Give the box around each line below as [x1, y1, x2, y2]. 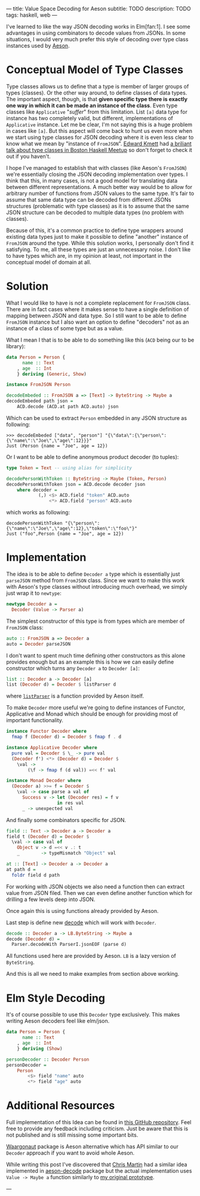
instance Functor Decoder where [6, 728, 87, 735]
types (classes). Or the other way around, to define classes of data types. [6, 89, 187, 96]
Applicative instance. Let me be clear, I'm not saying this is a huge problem [6, 121, 193, 128]
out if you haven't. [6, 153, 51, 160]
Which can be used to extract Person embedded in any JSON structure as [6, 414, 187, 421]
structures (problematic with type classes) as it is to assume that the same [6, 202, 189, 209]
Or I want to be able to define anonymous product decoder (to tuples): [6, 453, 179, 460]
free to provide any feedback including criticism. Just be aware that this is [6, 1125, 189, 1133]
